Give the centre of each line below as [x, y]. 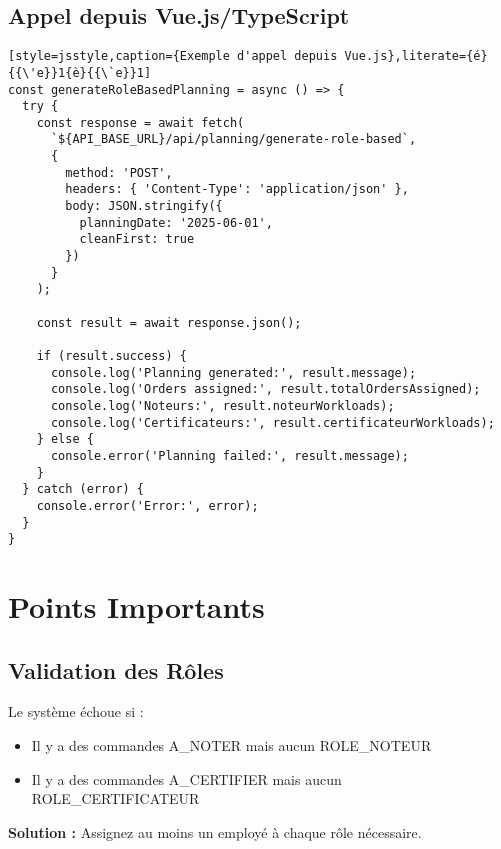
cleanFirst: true [137, 239]
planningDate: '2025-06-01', [176, 222]
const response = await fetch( [140, 122]
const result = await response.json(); [169, 322]
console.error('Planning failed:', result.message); [229, 455]
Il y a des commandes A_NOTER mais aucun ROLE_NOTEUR [231, 745]
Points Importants [136, 606]
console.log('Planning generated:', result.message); [233, 372]
